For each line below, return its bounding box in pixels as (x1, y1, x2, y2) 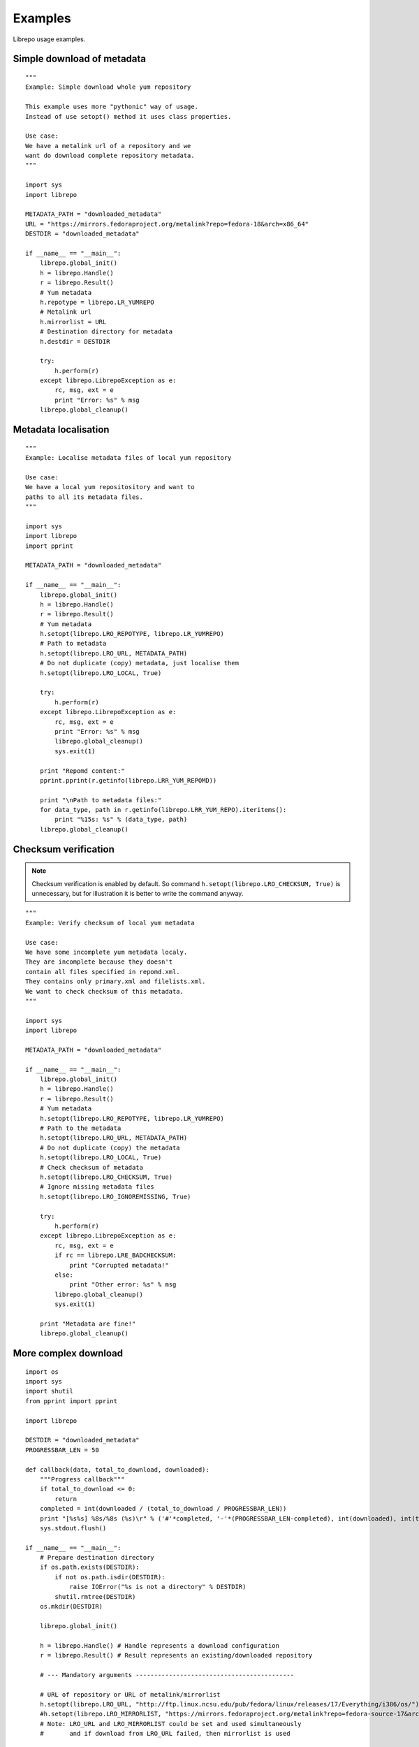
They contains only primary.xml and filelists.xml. (25, 978, 206, 985)
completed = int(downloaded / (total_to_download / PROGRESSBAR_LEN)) (39, 1505, 287, 1513)
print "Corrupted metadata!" (69, 1261, 169, 1269)
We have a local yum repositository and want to (25, 483, 195, 491)
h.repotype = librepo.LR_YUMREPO (39, 298, 155, 306)
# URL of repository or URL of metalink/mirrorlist (39, 1690, 221, 1698)
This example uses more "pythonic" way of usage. (25, 103, 199, 111)
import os (25, 1368, 59, 1376)
